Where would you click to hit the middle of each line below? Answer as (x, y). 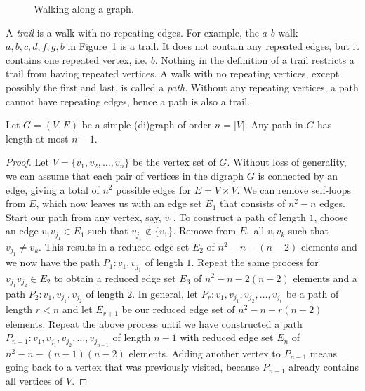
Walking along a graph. (84, 8)
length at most (37, 138)
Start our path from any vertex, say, (84, 217)
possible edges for (154, 189)
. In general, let (165, 293)
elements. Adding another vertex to (205, 353)
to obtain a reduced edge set (115, 278)
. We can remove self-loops (294, 189)
